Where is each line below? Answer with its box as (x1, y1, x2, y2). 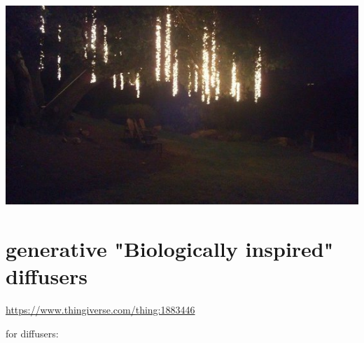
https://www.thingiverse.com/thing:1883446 (6, 302, 195, 316)
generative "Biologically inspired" (6, 234, 334, 262)
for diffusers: (6, 325, 59, 340)
